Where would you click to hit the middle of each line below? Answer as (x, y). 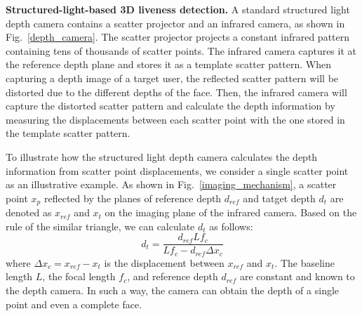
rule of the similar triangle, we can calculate (100, 226)
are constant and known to (297, 276)
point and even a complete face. (74, 304)
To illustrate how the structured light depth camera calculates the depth (162, 156)
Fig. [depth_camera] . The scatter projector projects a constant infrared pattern (178, 37)
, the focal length (79, 276)
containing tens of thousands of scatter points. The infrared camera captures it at (181, 50)
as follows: (231, 226)
